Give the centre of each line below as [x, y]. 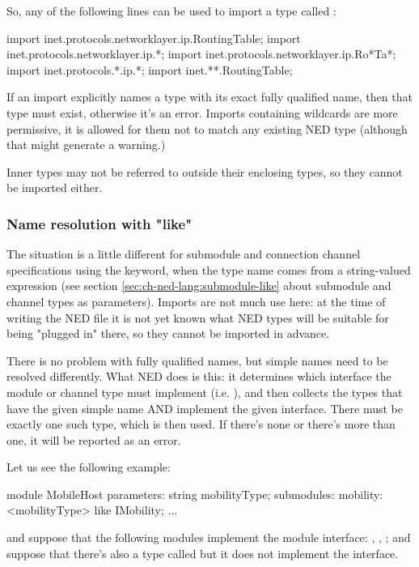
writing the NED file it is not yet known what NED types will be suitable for [198, 317]
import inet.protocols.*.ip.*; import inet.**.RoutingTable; [150, 69]
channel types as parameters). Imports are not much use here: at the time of [196, 301]
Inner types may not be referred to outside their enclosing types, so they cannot [205, 171]
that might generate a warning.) [86, 145]
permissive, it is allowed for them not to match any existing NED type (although [207, 128]
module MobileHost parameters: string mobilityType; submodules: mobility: [195, 494]
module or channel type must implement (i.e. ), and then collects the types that [205, 392]
